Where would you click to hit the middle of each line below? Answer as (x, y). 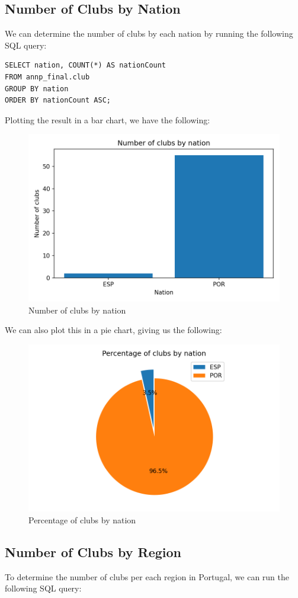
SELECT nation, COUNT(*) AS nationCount (86, 65)
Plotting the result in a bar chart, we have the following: (108, 119)
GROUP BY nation (37, 89)
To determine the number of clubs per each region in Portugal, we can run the (147, 576)
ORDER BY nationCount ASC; (58, 100)
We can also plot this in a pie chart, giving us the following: (113, 330)
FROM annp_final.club (47, 77)
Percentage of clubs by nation (82, 520)
